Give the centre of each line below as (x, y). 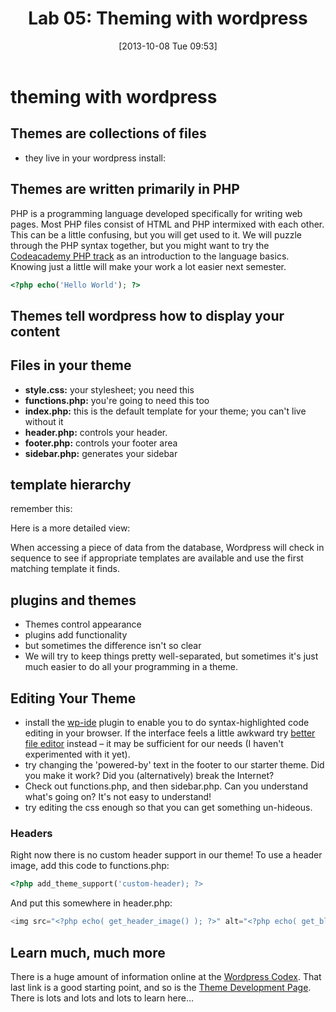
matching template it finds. (65, 569)
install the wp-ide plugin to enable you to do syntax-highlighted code (167, 723)
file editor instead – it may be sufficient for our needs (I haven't (154, 744)
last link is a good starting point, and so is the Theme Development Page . (161, 987)
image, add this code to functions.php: (90, 866)
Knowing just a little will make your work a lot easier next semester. (148, 266)
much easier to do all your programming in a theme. (131, 667)
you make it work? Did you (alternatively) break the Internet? (149, 776)
